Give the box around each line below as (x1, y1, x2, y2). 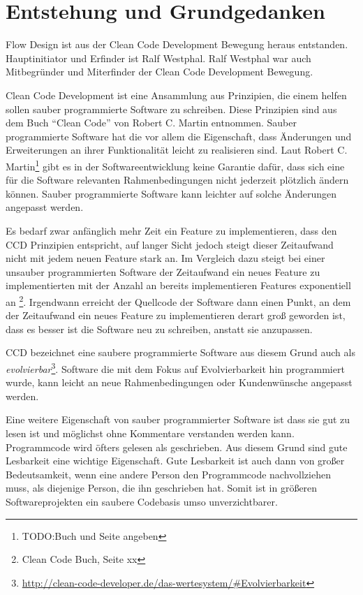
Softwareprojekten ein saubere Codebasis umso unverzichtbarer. (6, 494, 278, 508)
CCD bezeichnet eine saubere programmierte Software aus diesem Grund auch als (6, 345, 355, 360)
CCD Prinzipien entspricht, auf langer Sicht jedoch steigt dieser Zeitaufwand (6, 237, 334, 251)
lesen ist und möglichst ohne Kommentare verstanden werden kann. (6, 425, 295, 440)
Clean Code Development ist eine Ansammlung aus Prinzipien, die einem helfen (6, 87, 347, 102)
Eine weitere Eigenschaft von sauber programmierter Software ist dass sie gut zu (6, 412, 350, 427)
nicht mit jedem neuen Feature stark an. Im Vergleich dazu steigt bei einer (6, 251, 325, 265)
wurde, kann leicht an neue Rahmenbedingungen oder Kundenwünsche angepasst (6, 375, 353, 390)
